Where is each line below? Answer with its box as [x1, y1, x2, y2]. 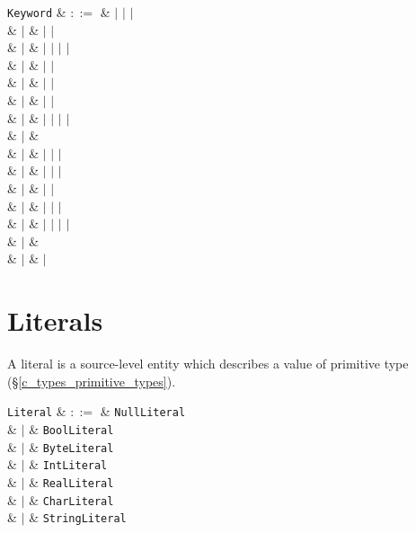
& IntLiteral [29, 455, 108, 474]
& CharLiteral [29, 490, 114, 509]
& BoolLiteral [29, 419, 114, 438]
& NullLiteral [100, 402, 186, 421]
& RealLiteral [29, 472, 114, 491]
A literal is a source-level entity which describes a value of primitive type [7, 354, 409, 373]
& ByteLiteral [29, 437, 114, 456]
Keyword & [7, 3, 66, 21]
